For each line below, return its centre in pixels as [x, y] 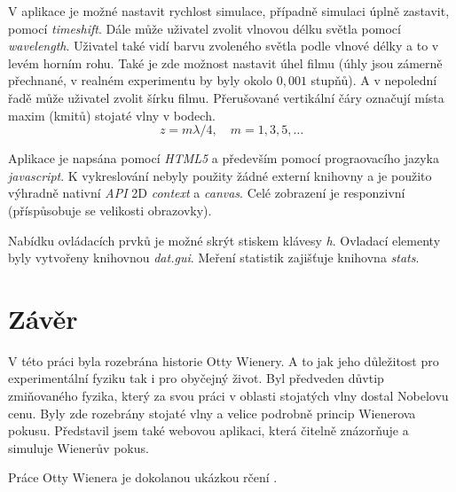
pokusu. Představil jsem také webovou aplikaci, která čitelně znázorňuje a [208, 430]
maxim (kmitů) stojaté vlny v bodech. [112, 115]
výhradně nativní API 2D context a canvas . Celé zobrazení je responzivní [207, 193]
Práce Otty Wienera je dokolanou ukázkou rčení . [143, 477]
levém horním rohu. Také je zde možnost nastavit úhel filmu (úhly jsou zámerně [225, 62]
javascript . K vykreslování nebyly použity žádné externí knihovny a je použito [220, 175]
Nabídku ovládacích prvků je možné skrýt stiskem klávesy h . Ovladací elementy [224, 240]
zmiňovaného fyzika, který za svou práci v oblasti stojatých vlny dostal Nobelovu [228, 396]
